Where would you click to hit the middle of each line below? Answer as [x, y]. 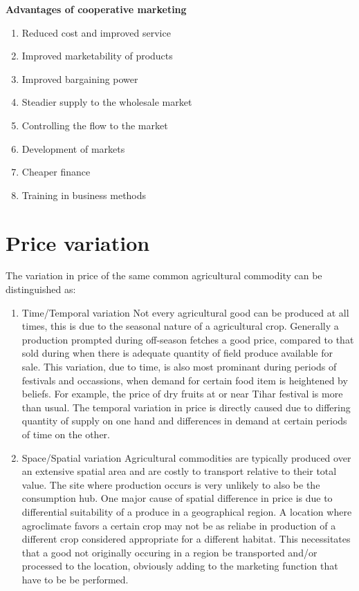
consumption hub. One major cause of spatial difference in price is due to [177, 498]
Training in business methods [84, 195]
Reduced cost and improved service [96, 32]
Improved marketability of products [97, 56]
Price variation [78, 242]
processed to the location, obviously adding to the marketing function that [180, 566]
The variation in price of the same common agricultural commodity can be [164, 275]
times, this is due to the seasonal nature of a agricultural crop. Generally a [180, 326]
